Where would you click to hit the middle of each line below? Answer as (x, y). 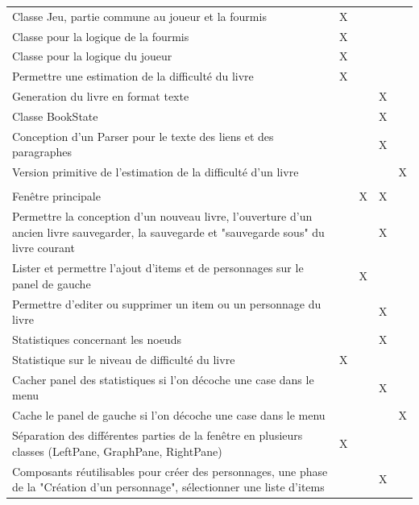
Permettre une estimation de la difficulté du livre (133, 76)
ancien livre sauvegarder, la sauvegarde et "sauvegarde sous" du (168, 232)
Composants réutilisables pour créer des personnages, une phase (170, 471)
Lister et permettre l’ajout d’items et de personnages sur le (158, 268)
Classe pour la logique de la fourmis (101, 36)
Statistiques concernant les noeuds (97, 339)
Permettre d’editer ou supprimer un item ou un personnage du (167, 303)
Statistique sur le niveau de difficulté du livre (124, 359)
